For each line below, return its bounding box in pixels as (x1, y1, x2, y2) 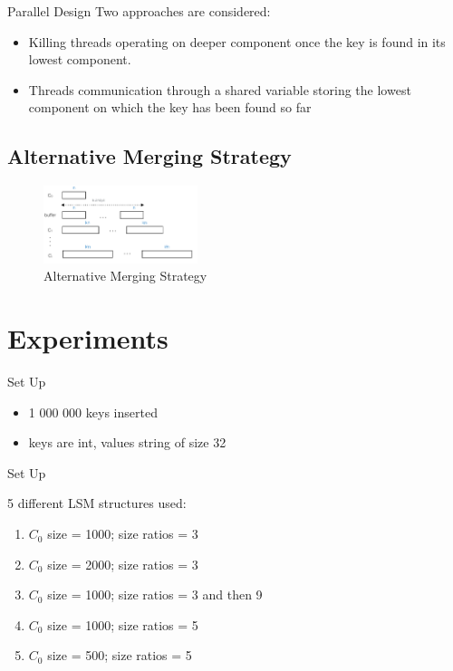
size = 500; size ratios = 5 (47, 646, 192, 665)
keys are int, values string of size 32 (28, 433, 226, 452)
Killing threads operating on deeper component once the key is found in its (28, 32, 446, 51)
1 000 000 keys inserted (28, 402, 158, 421)
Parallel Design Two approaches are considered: (7, 2, 271, 20)
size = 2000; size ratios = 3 (47, 554, 198, 573)
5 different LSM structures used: (7, 494, 187, 513)
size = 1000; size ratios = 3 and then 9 (47, 585, 263, 604)
